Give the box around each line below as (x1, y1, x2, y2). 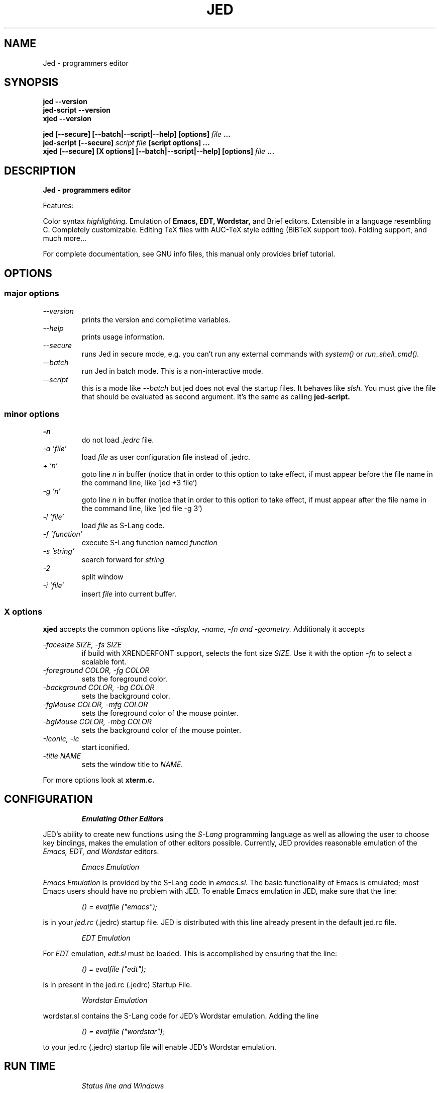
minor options (4, 408, 60, 419)
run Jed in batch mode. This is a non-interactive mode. (81, 366, 263, 375)
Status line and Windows (81, 1081, 164, 1090)
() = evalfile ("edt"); (81, 964, 146, 973)
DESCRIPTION (4, 164, 76, 177)
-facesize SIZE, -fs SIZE (43, 640, 122, 649)
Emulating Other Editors (81, 814, 164, 823)
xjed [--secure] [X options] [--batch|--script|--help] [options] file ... (43, 147, 275, 156)
